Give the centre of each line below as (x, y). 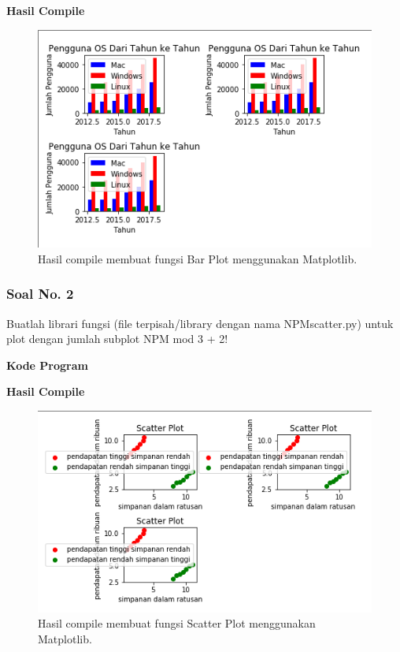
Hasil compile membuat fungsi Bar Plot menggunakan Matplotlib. (198, 258)
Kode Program (47, 365)
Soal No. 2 (40, 294)
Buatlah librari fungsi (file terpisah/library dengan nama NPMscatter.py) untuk (200, 323)
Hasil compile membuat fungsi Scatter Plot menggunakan (177, 623)
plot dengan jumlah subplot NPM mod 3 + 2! (117, 339)
